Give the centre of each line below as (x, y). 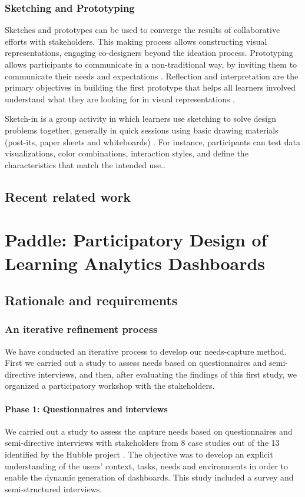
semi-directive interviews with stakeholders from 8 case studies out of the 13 (142, 443)
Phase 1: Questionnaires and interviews (86, 408)
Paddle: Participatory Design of (136, 240)
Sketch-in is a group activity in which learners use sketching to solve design (140, 119)
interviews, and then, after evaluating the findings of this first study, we (168, 374)
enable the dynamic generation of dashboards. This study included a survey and (149, 477)
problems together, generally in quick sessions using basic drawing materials (142, 130)
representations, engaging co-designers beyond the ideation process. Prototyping (149, 53)
